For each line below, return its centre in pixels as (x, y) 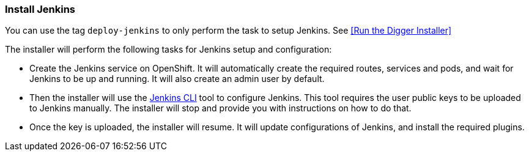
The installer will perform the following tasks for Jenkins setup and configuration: (168, 50)
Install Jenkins (40, 9)
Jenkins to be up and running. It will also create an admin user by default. (177, 79)
